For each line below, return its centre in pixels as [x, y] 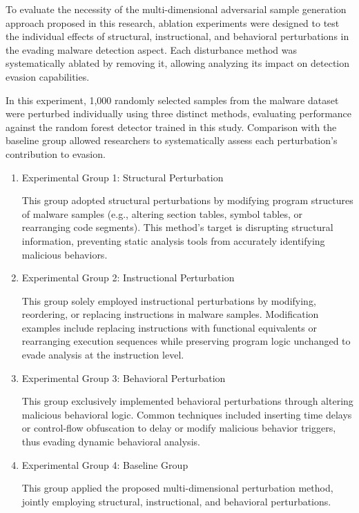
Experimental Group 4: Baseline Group [105, 464]
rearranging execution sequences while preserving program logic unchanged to [186, 341]
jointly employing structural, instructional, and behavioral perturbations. [176, 501]
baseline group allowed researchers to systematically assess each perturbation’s [172, 140]
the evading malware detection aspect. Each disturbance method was [152, 49]
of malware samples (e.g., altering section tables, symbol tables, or [162, 213]
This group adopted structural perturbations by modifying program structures [187, 200]
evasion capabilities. [48, 76]
